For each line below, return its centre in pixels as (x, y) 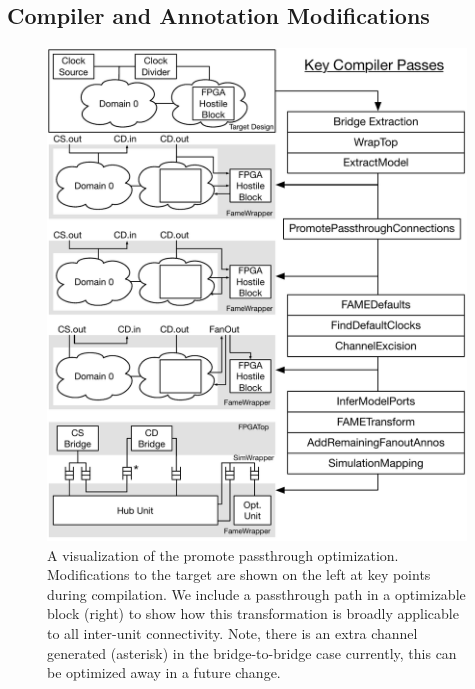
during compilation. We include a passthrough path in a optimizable (256, 593)
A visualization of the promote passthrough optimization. (223, 554)
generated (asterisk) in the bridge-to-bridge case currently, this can (252, 652)
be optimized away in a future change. (164, 672)
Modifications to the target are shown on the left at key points (239, 574)
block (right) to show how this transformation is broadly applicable (253, 613)
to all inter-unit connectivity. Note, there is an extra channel (232, 633)
